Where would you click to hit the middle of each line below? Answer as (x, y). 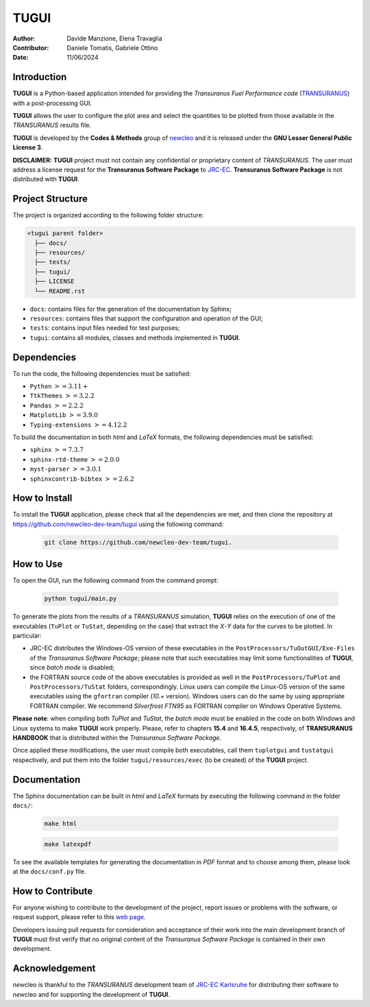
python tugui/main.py (81, 599)
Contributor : (31, 47)
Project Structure (50, 199)
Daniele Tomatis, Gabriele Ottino (112, 47)
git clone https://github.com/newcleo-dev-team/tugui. (138, 542)
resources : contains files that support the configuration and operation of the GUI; (146, 318)
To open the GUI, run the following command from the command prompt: (115, 580)
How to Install (42, 498)
